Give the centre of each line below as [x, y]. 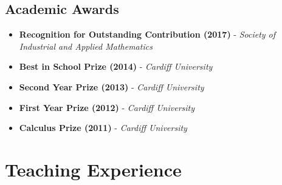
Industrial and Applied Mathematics [86, 46]
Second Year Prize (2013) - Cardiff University [112, 86]
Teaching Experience [93, 169]
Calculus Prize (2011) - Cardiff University [103, 128]
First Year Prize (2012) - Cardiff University [107, 107]
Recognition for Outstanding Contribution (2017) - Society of [147, 34]
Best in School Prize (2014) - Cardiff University [116, 66]
